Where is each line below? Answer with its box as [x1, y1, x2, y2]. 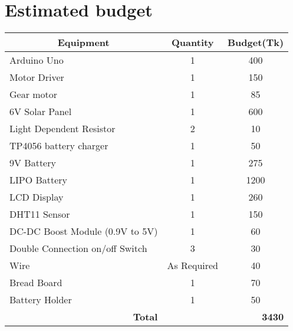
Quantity [172, 35, 214, 50]
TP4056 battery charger [9, 139, 108, 153]
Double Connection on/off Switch [9, 241, 147, 255]
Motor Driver [9, 70, 64, 84]
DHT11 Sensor [9, 207, 70, 221]
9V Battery [9, 156, 56, 170]
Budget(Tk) [228, 35, 284, 50]
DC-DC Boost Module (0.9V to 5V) [9, 224, 158, 238]
